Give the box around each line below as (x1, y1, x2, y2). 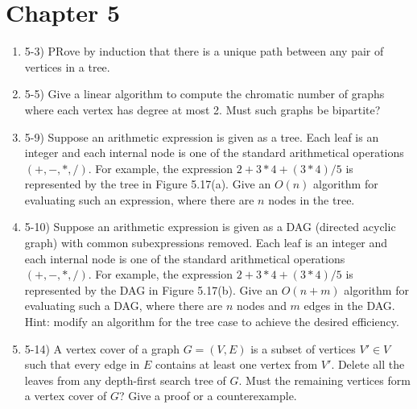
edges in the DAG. (303, 297, 395, 314)
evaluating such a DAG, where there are (24, 297, 223, 314)
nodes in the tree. (268, 191, 355, 208)
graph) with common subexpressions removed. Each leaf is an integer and (24, 234, 388, 251)
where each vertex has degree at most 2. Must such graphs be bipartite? (24, 101, 381, 118)
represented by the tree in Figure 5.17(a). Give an (24, 176, 271, 192)
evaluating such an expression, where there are (24, 191, 254, 208)
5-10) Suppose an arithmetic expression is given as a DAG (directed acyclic (24, 218, 396, 235)
